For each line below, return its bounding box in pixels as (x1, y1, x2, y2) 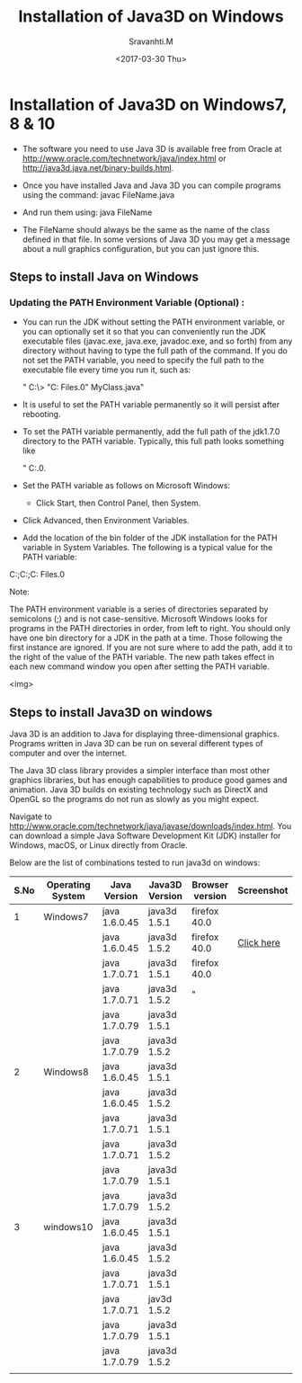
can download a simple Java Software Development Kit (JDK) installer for (9, 830, 281, 842)
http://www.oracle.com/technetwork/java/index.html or (22, 153, 226, 164)
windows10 (43, 1221, 93, 1234)
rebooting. (22, 409, 61, 420)
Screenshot (237, 884, 289, 897)
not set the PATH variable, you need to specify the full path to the (22, 355, 265, 366)
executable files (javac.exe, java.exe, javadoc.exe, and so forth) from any (22, 335, 293, 347)
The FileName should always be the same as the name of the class (22, 224, 271, 235)
